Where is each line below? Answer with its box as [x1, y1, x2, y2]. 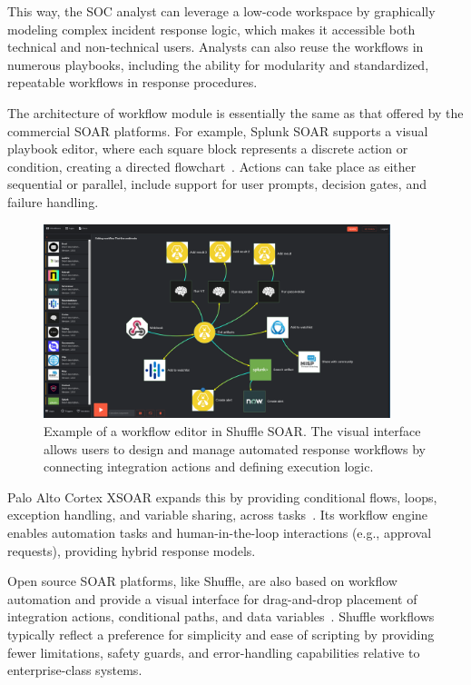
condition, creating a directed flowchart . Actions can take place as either [7, 156, 417, 175]
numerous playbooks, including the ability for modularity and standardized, [7, 55, 429, 74]
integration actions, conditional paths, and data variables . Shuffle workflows [7, 607, 435, 626]
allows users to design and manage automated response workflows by [44, 439, 427, 458]
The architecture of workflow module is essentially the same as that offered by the [7, 103, 464, 122]
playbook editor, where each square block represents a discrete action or [7, 139, 408, 158]
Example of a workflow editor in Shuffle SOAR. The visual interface [44, 422, 421, 441]
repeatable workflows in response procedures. [7, 73, 258, 92]
